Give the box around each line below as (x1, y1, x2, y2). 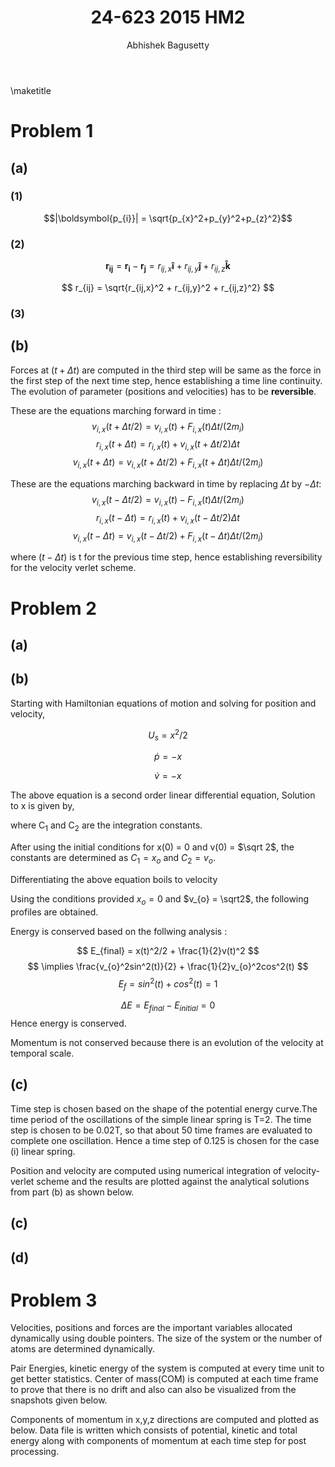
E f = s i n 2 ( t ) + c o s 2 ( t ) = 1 (118, 976, 218, 992)
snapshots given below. (10, 1394, 108, 1406)
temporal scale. (10, 1047, 75, 1059)
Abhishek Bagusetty (126, 39, 210, 51)
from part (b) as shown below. (10, 1186, 135, 1198)
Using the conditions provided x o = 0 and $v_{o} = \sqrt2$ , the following (10, 892, 310, 907)
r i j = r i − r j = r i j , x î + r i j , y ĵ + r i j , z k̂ (105, 260, 231, 274)
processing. (10, 1446, 60, 1458)
